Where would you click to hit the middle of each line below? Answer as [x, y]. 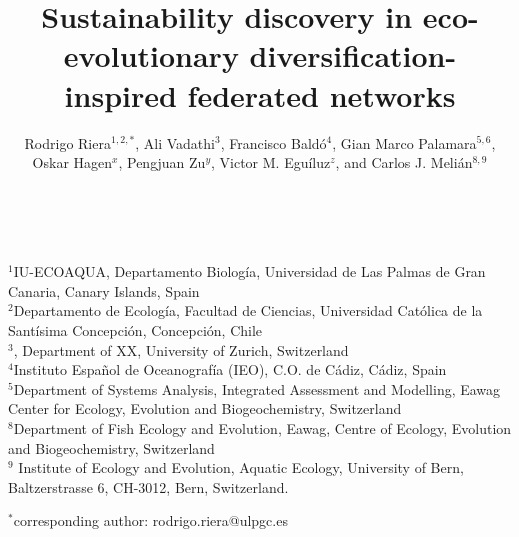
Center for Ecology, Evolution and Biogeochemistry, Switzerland [205, 408]
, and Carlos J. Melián [404, 162]
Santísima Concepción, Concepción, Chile [135, 330]
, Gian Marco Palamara [404, 142]
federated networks [321, 94]
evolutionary [151, 55]
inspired [120, 94]
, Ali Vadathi [175, 142]
